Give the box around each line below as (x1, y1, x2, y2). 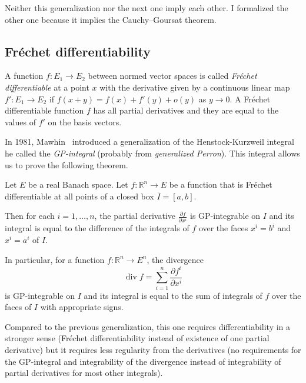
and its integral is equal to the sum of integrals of (84, 289, 262, 301)
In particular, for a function (5, 253, 105, 265)
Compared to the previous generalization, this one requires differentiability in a (5, 320, 291, 332)
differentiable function (5, 104, 84, 116)
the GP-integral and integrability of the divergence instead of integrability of (5, 355, 281, 367)
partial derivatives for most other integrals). (5, 367, 163, 379)
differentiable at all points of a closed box (5, 189, 154, 202)
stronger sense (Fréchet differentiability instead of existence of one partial (5, 332, 270, 344)
